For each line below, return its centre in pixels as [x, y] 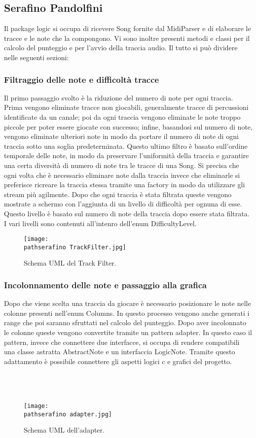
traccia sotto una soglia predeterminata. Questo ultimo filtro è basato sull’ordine [126, 146]
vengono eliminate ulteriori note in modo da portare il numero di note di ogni [121, 136]
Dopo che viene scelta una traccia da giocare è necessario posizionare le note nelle [128, 303]
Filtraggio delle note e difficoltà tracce [82, 79]
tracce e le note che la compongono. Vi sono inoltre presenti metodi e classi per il [127, 38]
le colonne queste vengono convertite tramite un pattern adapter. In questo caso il [128, 332]
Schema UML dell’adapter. [64, 430]
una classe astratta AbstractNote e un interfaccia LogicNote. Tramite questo [120, 352]
